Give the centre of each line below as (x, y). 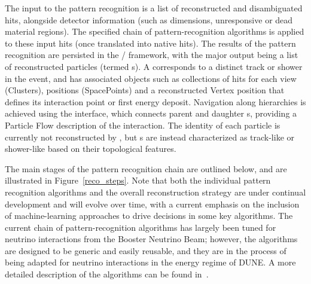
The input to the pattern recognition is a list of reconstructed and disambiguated (154, 8)
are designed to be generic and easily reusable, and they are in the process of (146, 250)
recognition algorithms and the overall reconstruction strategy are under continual (155, 192)
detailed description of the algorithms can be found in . (107, 274)
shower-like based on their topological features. (91, 149)
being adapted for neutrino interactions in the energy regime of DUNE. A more (150, 262)
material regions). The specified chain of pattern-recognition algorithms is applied (155, 31)
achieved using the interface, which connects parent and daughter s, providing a (151, 113)
